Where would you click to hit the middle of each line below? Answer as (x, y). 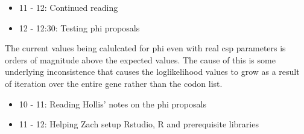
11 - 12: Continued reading (68, 7)
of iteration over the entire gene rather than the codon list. (114, 83)
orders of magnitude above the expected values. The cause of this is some (140, 59)
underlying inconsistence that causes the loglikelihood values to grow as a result (152, 72)
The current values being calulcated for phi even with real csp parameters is (145, 48)
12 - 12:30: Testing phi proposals (79, 27)
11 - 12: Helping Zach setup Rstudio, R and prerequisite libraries (139, 124)
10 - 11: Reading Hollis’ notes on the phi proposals (112, 104)
